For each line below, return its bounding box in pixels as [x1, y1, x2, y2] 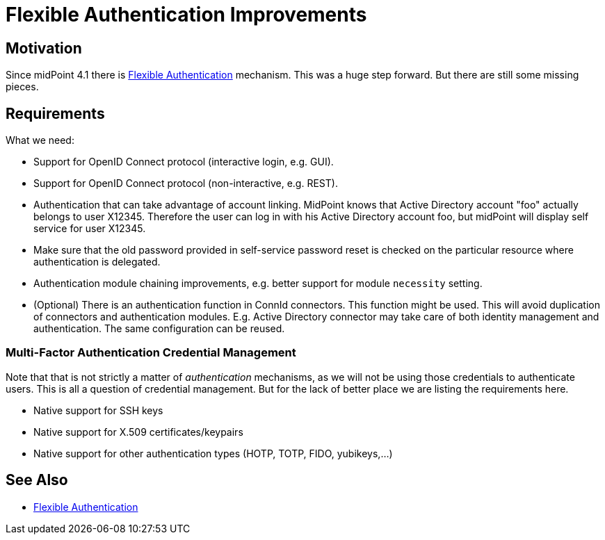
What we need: [6, 134, 74, 147]
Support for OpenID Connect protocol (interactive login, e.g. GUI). [33, 156, 334, 168]
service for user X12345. [33, 222, 146, 235]
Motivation [6, 39, 82, 57]
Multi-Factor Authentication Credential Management [6, 345, 296, 360]
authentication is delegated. [33, 256, 161, 268]
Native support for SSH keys [33, 404, 163, 416]
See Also [6, 471, 68, 489]
